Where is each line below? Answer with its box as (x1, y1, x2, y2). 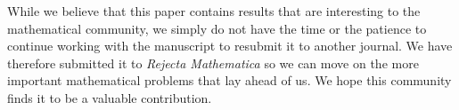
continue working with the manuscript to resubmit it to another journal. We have (7, 36, 453, 55)
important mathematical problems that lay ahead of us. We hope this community (7, 71, 452, 90)
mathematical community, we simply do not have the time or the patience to (7, 19, 427, 37)
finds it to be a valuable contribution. (7, 88, 212, 106)
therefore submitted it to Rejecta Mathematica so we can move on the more (7, 53, 419, 72)
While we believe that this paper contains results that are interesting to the (7, 2, 421, 20)
